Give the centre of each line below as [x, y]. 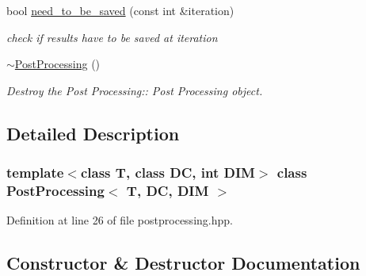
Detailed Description [93, 133]
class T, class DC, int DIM [168, 172]
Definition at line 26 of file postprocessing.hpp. [120, 220]
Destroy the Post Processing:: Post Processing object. [135, 90]
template [35, 172]
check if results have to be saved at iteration [112, 37]
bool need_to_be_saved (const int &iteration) [120, 10]
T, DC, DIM [168, 190]
